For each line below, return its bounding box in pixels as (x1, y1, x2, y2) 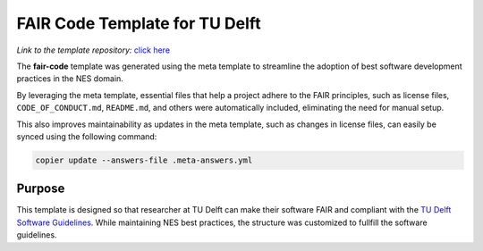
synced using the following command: (16, 130, 157, 142)
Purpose (16, 181, 65, 197)
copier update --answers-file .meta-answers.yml (35, 155, 253, 165)
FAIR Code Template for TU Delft (16, 13, 261, 33)
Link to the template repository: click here (16, 45, 170, 55)
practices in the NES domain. (16, 73, 124, 84)
